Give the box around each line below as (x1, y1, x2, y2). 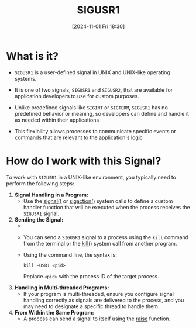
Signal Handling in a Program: (14, 191, 89, 198)
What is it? (6, 49, 59, 63)
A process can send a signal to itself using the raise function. (23, 315, 171, 322)
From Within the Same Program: (14, 309, 95, 316)
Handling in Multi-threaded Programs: (14, 284, 109, 291)
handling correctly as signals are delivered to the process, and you (23, 296, 184, 303)
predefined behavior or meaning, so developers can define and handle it (14, 110, 189, 117)
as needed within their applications (14, 116, 99, 123)
